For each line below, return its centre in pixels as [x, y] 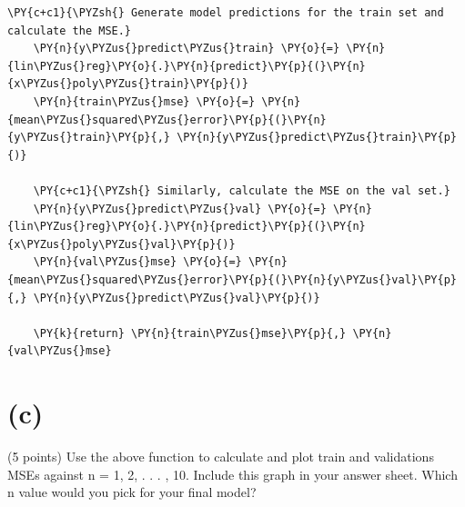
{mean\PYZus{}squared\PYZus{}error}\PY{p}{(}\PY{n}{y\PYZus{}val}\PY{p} [232, 279]
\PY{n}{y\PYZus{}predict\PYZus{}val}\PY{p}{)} [177, 298]
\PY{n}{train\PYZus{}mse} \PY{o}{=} [144, 101]
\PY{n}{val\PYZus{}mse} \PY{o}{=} [137, 262]
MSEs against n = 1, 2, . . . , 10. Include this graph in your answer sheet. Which [232, 474]
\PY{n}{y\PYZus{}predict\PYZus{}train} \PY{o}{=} [187, 49]
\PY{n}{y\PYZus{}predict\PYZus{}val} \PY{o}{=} [180, 209]
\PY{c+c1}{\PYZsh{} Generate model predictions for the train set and [226, 13]
